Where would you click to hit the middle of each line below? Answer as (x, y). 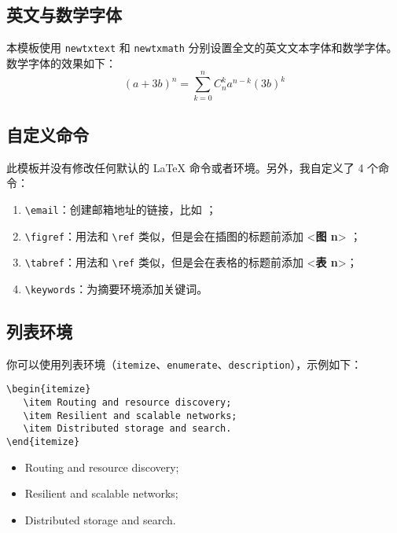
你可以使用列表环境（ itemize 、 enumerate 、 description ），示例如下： (184, 364)
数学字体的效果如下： (61, 62)
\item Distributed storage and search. (127, 429)
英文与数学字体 (64, 15)
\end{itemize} (43, 442)
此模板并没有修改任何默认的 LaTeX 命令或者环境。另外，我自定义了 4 (185, 167)
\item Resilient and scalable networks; (130, 415)
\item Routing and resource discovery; (127, 403)
